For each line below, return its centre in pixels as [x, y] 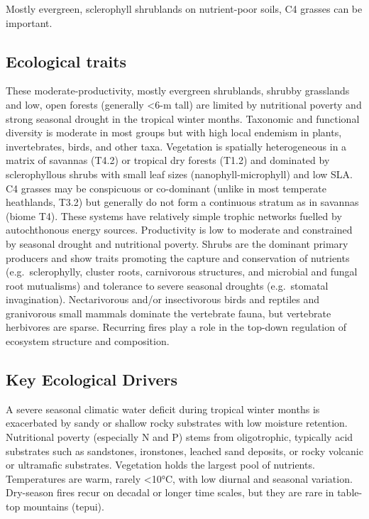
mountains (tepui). [64, 507]
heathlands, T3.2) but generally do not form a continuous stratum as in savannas [182, 202]
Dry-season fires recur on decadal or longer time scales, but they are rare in [170, 492]
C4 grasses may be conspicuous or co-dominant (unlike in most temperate [166, 188]
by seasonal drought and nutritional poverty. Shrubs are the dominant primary [177, 243]
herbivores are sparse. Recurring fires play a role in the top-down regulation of [176, 327]
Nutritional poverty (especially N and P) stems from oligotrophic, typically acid [180, 437]
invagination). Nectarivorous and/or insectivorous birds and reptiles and [163, 299]
